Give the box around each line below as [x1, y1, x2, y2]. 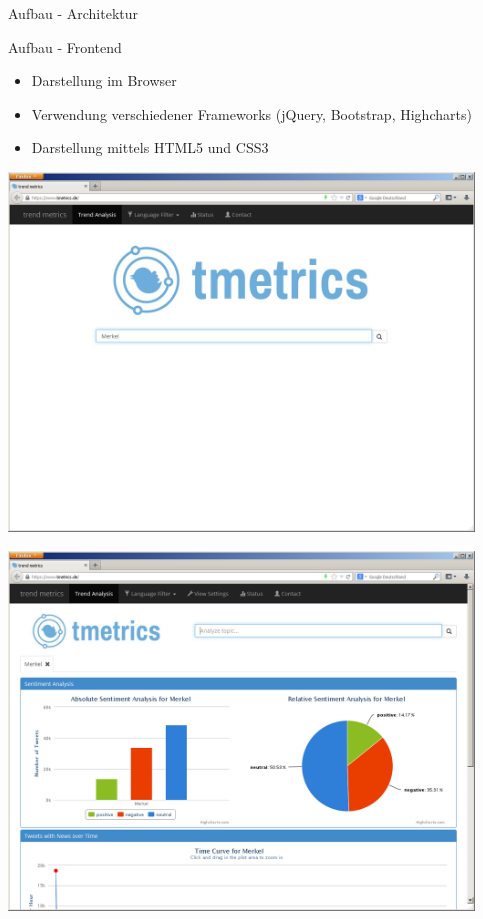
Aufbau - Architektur [8, 3, 138, 23]
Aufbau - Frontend [8, 36, 122, 57]
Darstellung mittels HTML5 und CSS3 [31, 137, 269, 158]
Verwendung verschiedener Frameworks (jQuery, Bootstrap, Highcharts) [31, 103, 472, 124]
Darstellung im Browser [31, 70, 177, 91]
